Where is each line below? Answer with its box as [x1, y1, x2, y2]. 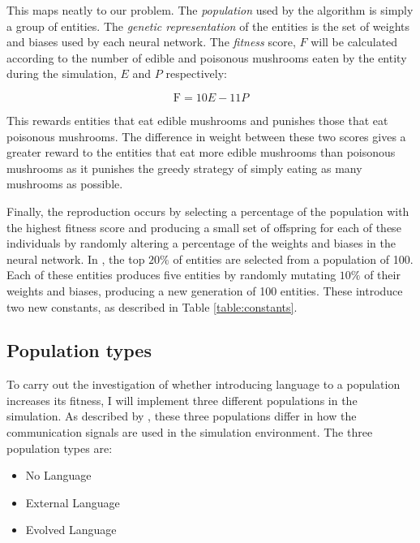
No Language [25, 467, 92, 484]
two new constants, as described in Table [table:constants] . [6, 298, 298, 315]
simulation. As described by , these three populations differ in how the [6, 407, 357, 424]
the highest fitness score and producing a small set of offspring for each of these [6, 218, 401, 235]
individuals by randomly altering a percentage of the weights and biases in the [6, 235, 396, 252]
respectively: [165, 65, 228, 82]
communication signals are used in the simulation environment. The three [6, 424, 373, 441]
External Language [25, 493, 120, 511]
